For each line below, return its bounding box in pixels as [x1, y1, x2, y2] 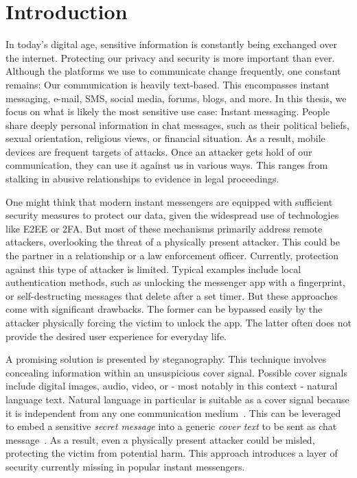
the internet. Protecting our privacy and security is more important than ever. [5, 50, 335, 64]
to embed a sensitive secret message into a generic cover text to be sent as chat [5, 419, 337, 433]
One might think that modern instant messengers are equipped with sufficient [5, 194, 333, 208]
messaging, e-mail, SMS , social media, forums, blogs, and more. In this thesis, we [5, 91, 347, 105]
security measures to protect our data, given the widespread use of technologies [5, 208, 339, 222]
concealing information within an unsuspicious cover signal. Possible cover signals [5, 365, 347, 379]
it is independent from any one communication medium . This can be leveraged [5, 405, 341, 420]
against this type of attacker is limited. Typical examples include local [5, 261, 301, 276]
